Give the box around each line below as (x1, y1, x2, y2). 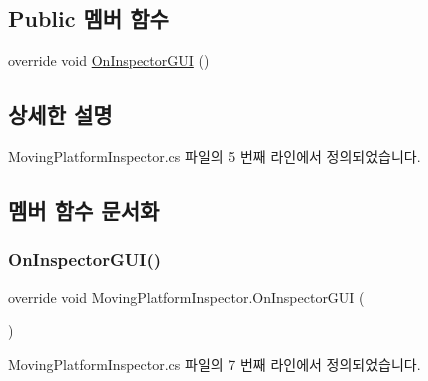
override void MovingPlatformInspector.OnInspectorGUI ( (8, 286, 365, 307)
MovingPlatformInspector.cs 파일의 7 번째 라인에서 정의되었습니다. (8, 353, 421, 374)
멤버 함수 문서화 (8, 194, 160, 225)
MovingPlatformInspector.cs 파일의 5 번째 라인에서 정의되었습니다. (8, 146, 421, 166)
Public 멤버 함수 (8, 3, 169, 34)
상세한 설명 (8, 99, 113, 130)
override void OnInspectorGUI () (8, 50, 210, 71)
